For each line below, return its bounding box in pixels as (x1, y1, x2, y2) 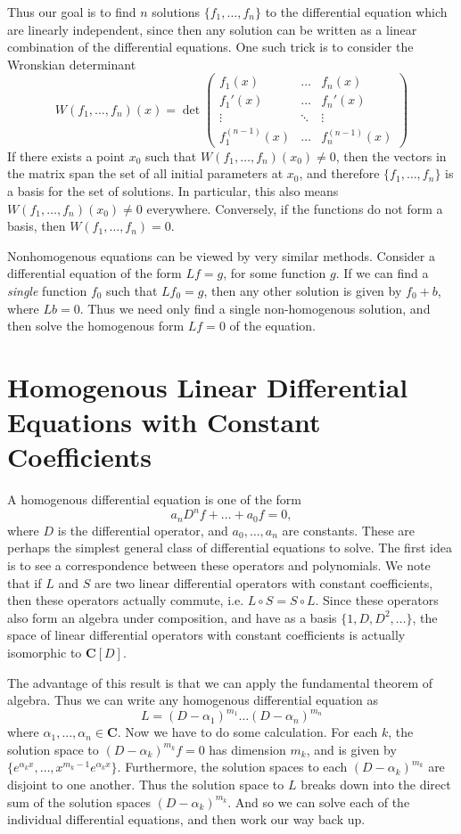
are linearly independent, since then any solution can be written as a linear (7, 20, 417, 38)
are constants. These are (282, 520, 416, 539)
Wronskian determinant (7, 54, 136, 73)
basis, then (7, 217, 66, 235)
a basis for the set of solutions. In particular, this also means (7, 182, 339, 200)
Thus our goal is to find (7, 3, 136, 20)
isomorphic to (7, 642, 82, 661)
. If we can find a (335, 264, 429, 282)
